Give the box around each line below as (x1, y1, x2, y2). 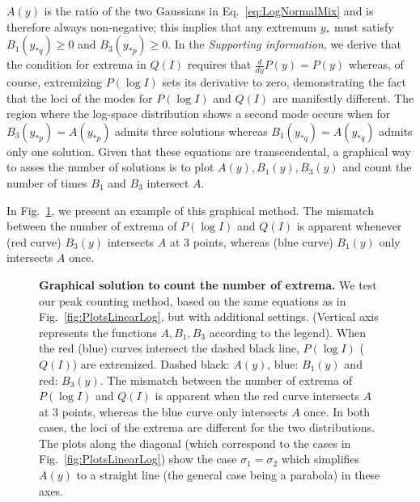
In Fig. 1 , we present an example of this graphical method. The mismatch (6, 201, 374, 218)
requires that (187, 56, 252, 73)
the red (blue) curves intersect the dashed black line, (39, 340, 299, 356)
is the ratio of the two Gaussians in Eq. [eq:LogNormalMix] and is (44, 2, 374, 19)
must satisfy (333, 18, 394, 35)
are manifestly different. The (272, 89, 414, 106)
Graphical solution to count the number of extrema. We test (39, 276, 377, 293)
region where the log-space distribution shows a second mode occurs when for (6, 105, 391, 122)
